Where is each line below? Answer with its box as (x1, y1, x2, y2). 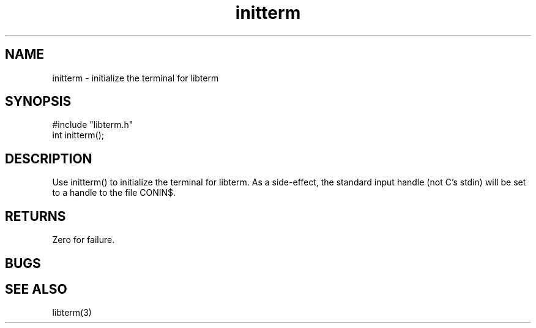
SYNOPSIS (5, 94, 72, 110)
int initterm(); (52, 130, 104, 141)
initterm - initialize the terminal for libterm (52, 72, 219, 83)
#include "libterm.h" (52, 119, 133, 130)
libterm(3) (52, 307, 92, 318)
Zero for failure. (52, 234, 115, 245)
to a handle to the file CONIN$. (52, 187, 176, 198)
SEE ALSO (5, 281, 67, 297)
